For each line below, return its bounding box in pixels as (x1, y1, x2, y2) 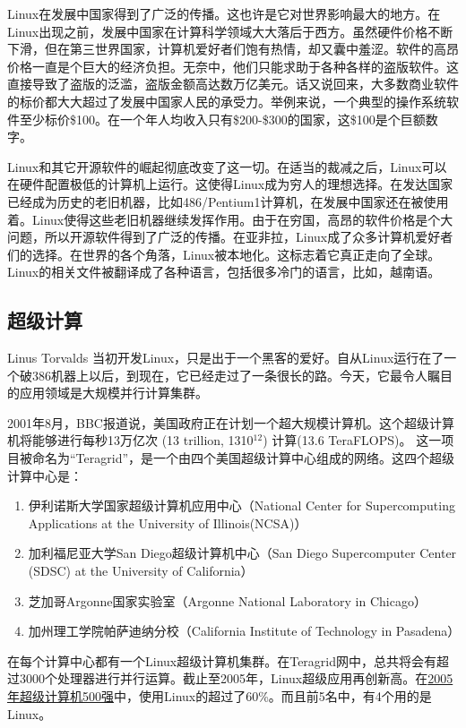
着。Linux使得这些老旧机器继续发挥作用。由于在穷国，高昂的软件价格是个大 (7, 210, 453, 228)
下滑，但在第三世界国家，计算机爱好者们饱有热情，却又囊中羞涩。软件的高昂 (7, 39, 459, 58)
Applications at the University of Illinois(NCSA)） (28, 513, 307, 532)
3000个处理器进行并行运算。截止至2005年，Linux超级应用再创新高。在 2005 (19, 669, 453, 688)
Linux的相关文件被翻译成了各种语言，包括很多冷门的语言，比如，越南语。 (7, 262, 441, 281)
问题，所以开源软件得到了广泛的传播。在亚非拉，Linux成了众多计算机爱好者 (7, 227, 453, 246)
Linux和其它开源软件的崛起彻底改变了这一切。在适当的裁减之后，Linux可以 (7, 157, 447, 176)
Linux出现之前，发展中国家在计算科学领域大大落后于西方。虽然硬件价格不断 (7, 21, 453, 40)
